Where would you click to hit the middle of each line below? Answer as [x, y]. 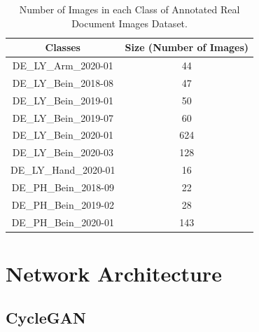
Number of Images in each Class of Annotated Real [129, 9]
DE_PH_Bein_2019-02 [63, 204]
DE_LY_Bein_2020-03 [63, 152]
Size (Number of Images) [187, 47]
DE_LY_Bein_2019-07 [63, 117]
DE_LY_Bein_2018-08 [63, 82]
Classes [63, 47]
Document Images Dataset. [129, 23]
